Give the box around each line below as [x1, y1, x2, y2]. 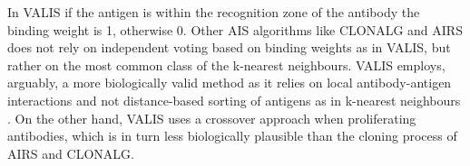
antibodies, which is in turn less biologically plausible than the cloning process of [7, 126, 457, 145]
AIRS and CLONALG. [7, 143, 134, 162]
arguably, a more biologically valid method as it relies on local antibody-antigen [7, 73, 452, 92]
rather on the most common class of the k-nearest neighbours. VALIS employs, [7, 55, 446, 74]
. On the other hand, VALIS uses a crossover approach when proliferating [7, 108, 416, 127]
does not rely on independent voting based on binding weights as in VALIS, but [7, 38, 451, 57]
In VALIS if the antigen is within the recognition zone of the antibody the [7, 3, 420, 21]
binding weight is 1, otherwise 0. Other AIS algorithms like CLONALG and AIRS [7, 20, 463, 39]
